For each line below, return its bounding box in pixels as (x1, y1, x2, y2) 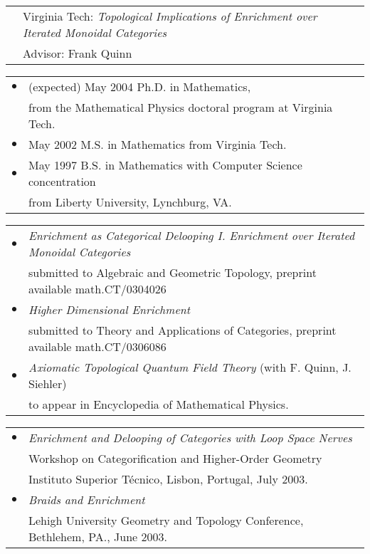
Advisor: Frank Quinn (23, 45, 132, 61)
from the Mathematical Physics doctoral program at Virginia (28, 99, 333, 115)
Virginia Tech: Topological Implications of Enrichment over (23, 8, 317, 24)
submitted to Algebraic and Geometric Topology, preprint (28, 264, 317, 281)
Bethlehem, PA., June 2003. (28, 528, 167, 545)
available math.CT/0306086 (28, 338, 166, 355)
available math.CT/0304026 (28, 281, 166, 297)
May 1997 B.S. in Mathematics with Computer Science (28, 157, 302, 173)
